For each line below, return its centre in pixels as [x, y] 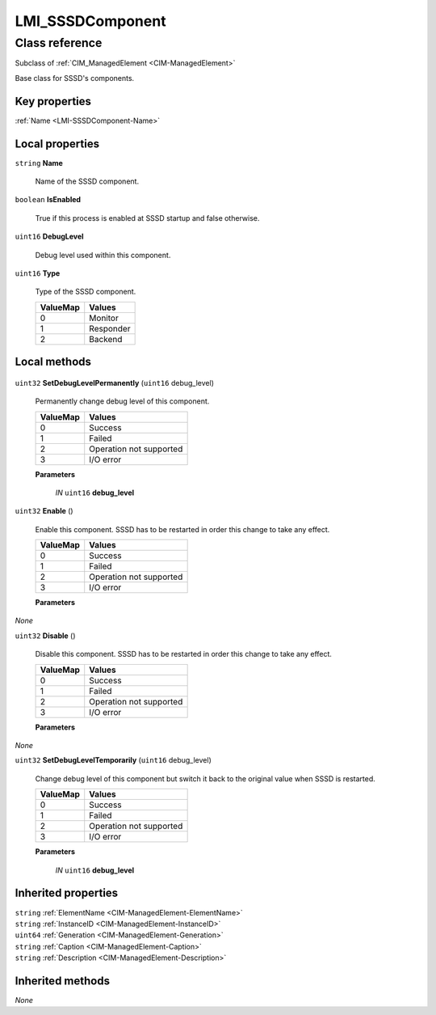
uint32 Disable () [45, 636]
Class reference [59, 43]
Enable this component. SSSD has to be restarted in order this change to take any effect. [182, 529]
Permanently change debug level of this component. [122, 401]
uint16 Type [38, 273]
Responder [110, 328]
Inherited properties [67, 893]
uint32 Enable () [44, 511]
